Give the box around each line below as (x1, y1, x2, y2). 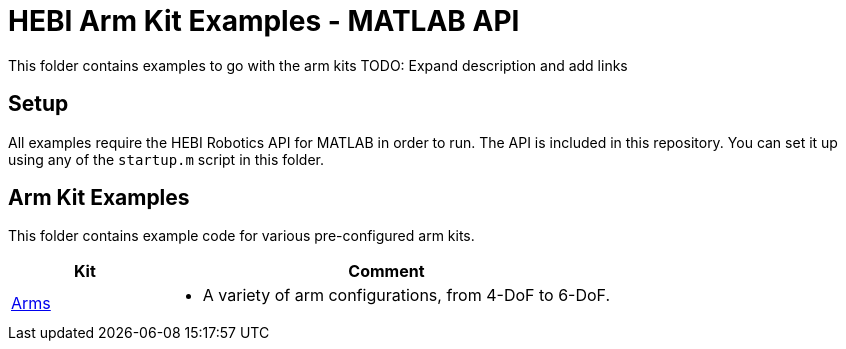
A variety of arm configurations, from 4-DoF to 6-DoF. (202, 285, 611, 306)
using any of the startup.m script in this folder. (8, 150, 325, 168)
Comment (348, 261, 425, 282)
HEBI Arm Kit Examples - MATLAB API (8, 4, 520, 38)
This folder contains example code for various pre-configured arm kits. (8, 227, 475, 245)
